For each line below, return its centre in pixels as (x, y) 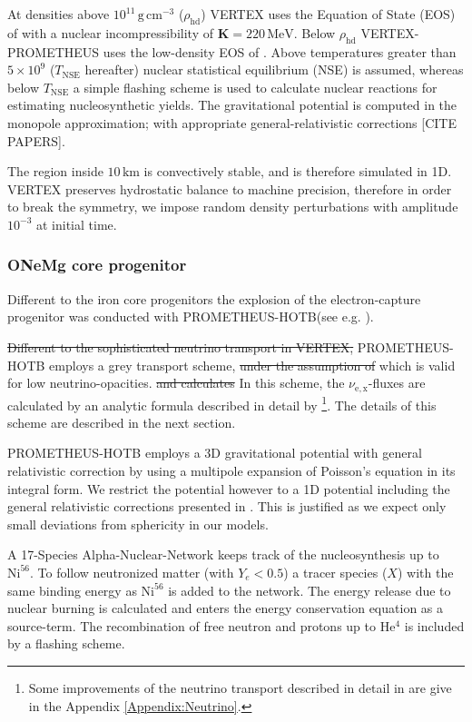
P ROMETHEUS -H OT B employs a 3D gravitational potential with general (215, 453)
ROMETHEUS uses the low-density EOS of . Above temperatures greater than (236, 51)
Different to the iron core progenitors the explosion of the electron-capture (214, 298)
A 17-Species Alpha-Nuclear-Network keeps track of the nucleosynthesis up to (223, 554)
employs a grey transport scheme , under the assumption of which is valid (252, 365)
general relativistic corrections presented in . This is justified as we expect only (227, 506)
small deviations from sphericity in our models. (138, 524)
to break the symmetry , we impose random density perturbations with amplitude (233, 207)
